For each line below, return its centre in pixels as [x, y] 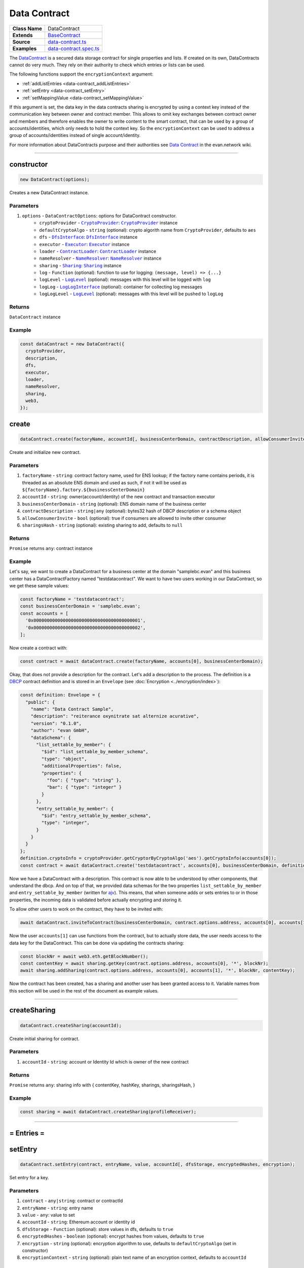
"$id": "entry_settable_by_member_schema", [96, 816]
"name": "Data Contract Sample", [72, 709]
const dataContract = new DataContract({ [72, 344]
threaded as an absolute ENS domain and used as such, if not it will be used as [104, 482]
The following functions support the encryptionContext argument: [81, 74]
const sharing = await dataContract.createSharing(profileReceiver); [108, 1112]
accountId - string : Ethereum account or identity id [79, 1222]
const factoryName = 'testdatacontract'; [72, 599]
